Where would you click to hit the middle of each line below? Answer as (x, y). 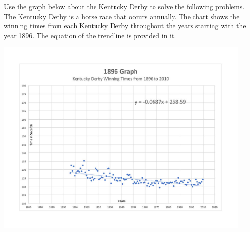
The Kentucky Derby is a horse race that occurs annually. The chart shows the (122, 16)
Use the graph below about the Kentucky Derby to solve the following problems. (124, 6)
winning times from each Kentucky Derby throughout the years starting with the (125, 26)
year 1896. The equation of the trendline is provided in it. (90, 35)
